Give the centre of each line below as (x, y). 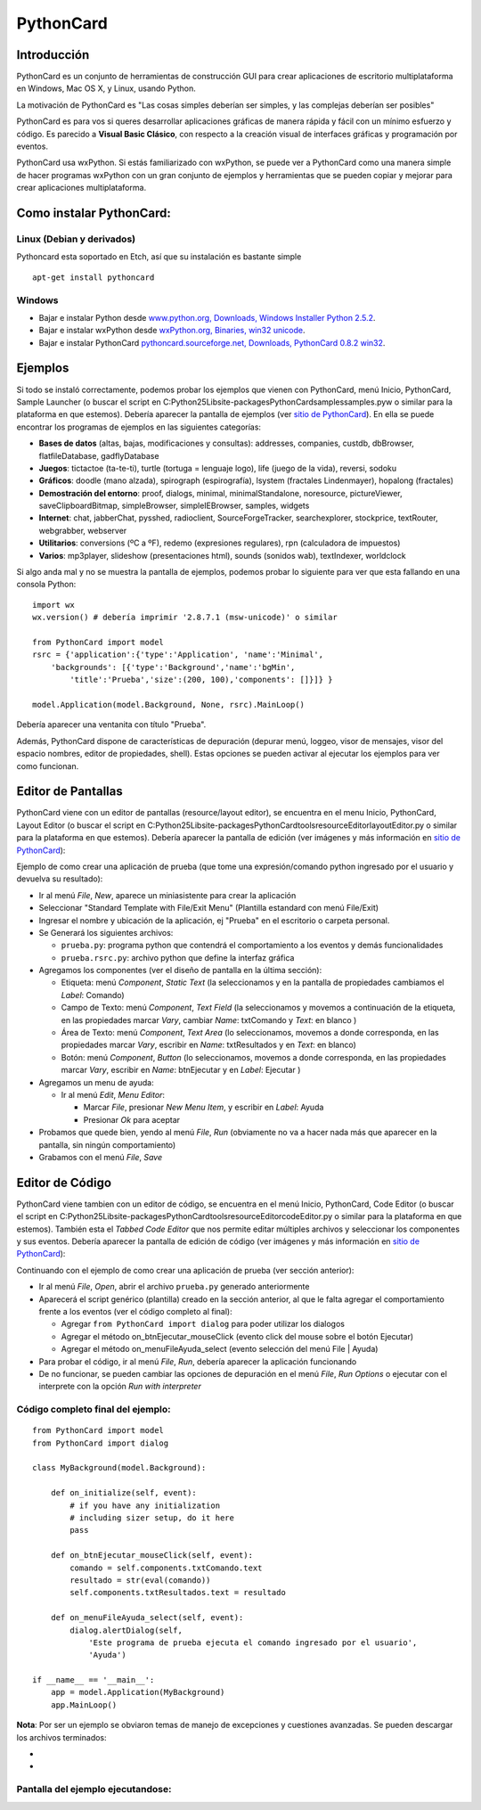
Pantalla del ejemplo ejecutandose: (94, 1790)
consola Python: (46, 585)
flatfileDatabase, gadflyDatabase (99, 455)
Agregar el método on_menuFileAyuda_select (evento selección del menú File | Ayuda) (220, 1349)
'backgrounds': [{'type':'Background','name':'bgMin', (173, 667)
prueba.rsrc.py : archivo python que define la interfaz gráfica (178, 957)
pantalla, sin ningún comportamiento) (107, 1144)
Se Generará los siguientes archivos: (106, 932)
